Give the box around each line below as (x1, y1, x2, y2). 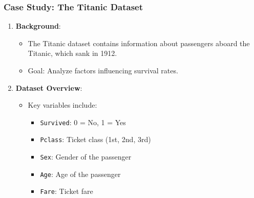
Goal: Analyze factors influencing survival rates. (28, 65, 178, 75)
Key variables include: (28, 100, 97, 110)
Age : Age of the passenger (40, 168, 121, 179)
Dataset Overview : (15, 82, 82, 93)
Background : (15, 21, 61, 31)
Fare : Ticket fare (40, 186, 93, 196)
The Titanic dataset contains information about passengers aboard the (28, 37, 250, 48)
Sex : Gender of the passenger (40, 151, 132, 162)
